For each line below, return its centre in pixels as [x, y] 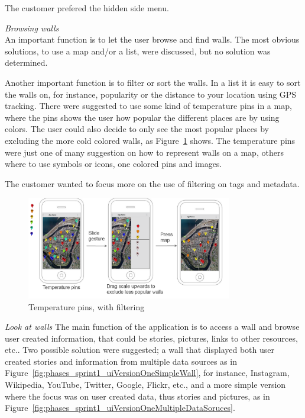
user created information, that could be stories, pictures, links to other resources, [151, 338]
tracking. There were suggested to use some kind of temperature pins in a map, [148, 106]
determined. [26, 62]
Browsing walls [32, 28]
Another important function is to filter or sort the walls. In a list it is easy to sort [153, 82]
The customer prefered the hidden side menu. [87, 8]
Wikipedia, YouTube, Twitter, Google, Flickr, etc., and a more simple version [145, 385]
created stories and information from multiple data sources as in [121, 361]
